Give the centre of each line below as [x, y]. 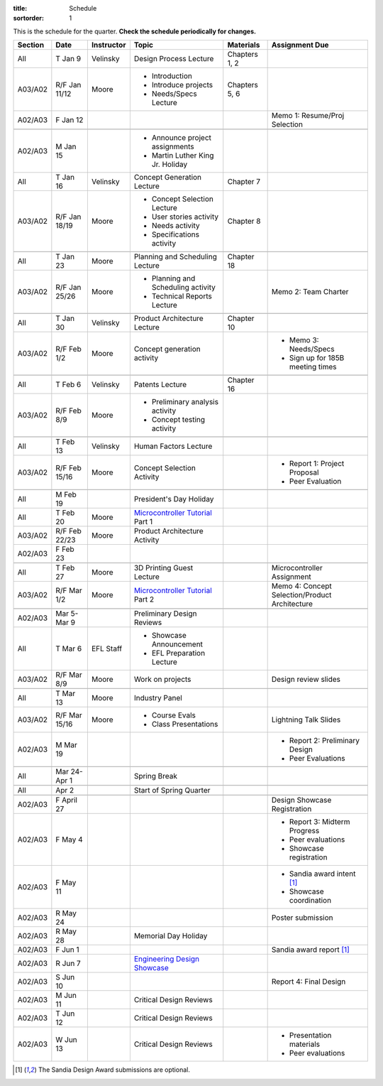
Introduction [172, 76]
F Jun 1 [67, 950]
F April [67, 800]
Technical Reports [182, 296]
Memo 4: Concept [302, 586]
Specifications [176, 234]
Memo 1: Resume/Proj [308, 116]
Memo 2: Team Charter [310, 292]
